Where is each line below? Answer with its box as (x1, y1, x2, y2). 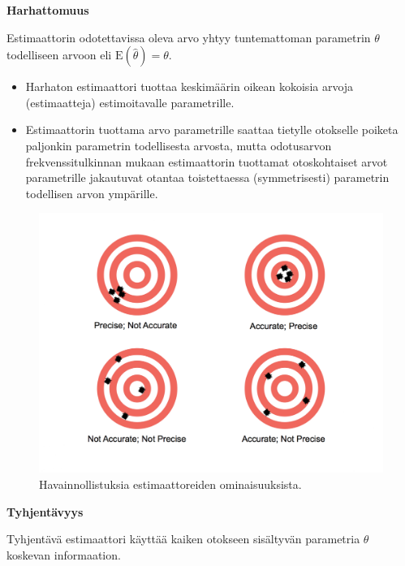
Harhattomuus (6, 2, 89, 18)
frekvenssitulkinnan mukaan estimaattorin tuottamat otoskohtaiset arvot (25, 153, 388, 170)
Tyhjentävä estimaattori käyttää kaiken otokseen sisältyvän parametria (6, 530, 360, 547)
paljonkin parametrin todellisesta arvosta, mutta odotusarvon (25, 136, 332, 153)
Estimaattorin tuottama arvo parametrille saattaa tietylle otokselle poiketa (25, 121, 399, 138)
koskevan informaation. (6, 546, 121, 563)
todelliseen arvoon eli (6, 46, 112, 63)
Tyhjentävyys (6, 503, 84, 520)
